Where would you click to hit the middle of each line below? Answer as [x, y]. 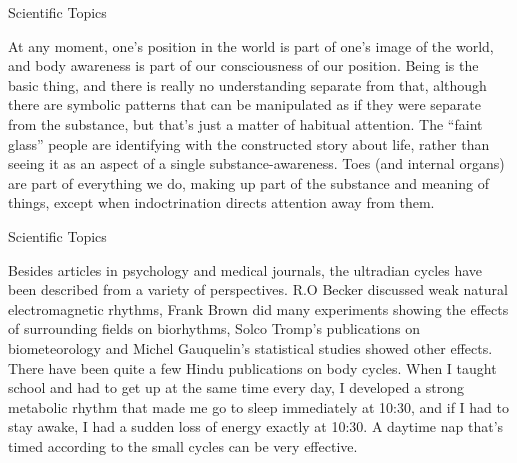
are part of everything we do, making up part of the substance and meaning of [248, 182]
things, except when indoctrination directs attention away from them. [221, 202]
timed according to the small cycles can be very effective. [183, 445]
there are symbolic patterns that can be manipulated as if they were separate [244, 104]
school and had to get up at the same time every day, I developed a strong [236, 387]
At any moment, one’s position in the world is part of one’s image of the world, [251, 45]
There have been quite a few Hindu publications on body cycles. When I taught [252, 367]
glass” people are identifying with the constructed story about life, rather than [249, 143]
